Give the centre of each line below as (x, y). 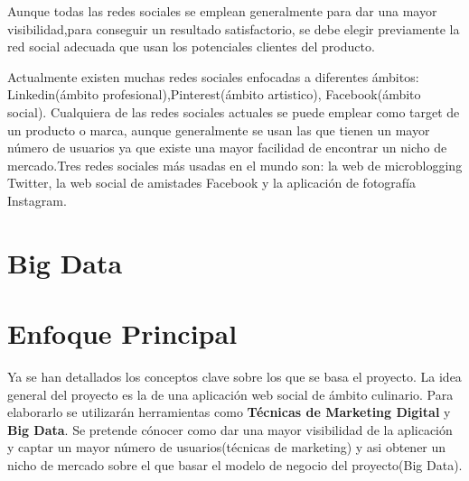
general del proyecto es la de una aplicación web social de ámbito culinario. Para (230, 394)
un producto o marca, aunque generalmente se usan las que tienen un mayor (219, 129)
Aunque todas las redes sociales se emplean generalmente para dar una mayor (222, 11)
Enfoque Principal (122, 333)
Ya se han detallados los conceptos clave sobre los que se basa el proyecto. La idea (234, 377)
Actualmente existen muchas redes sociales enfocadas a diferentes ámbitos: (213, 76)
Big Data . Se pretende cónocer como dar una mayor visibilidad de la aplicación (230, 429)
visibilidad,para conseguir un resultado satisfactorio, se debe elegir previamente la (234, 28)
